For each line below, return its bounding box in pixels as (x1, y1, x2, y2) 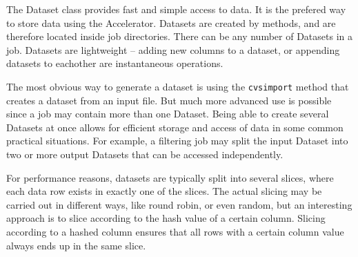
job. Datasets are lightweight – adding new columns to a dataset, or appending (6, 42, 340, 57)
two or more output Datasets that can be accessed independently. (6, 147, 284, 161)
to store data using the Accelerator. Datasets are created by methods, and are (6, 15, 336, 30)
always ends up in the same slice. (6, 238, 146, 252)
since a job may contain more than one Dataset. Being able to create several (6, 106, 329, 121)
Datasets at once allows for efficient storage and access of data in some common (6, 120, 344, 134)
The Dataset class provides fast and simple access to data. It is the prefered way (6, 2, 346, 16)
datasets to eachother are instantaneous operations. (6, 56, 223, 70)
